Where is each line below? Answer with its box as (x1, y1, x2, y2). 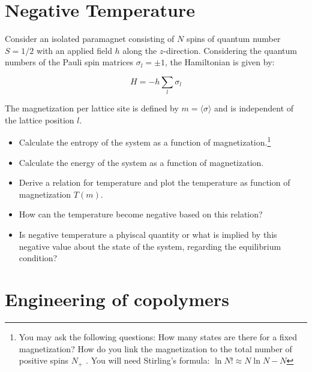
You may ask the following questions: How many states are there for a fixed (19, 330, 298, 343)
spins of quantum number (186, 32, 281, 45)
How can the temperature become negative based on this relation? (19, 208, 263, 220)
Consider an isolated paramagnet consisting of (5, 32, 175, 45)
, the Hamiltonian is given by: (164, 56, 275, 68)
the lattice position (5, 113, 74, 126)
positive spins (19, 354, 69, 367)
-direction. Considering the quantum (163, 44, 297, 56)
